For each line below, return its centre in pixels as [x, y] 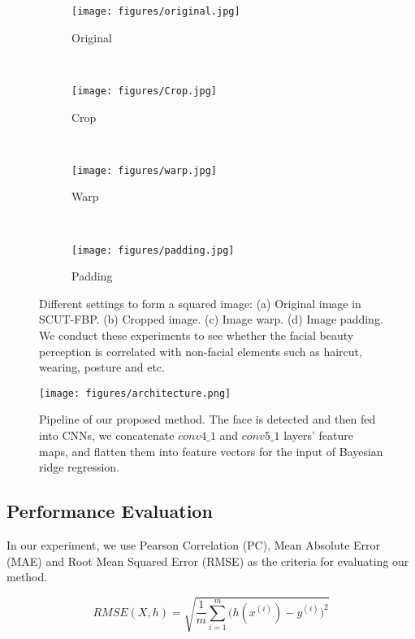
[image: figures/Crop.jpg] [144, 91]
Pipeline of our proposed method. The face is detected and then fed [207, 419]
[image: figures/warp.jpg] [144, 170]
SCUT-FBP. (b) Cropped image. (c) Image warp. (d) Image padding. [211, 319]
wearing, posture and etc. [102, 367]
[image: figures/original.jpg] [156, 11]
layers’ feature [318, 435]
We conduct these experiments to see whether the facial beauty [197, 335]
